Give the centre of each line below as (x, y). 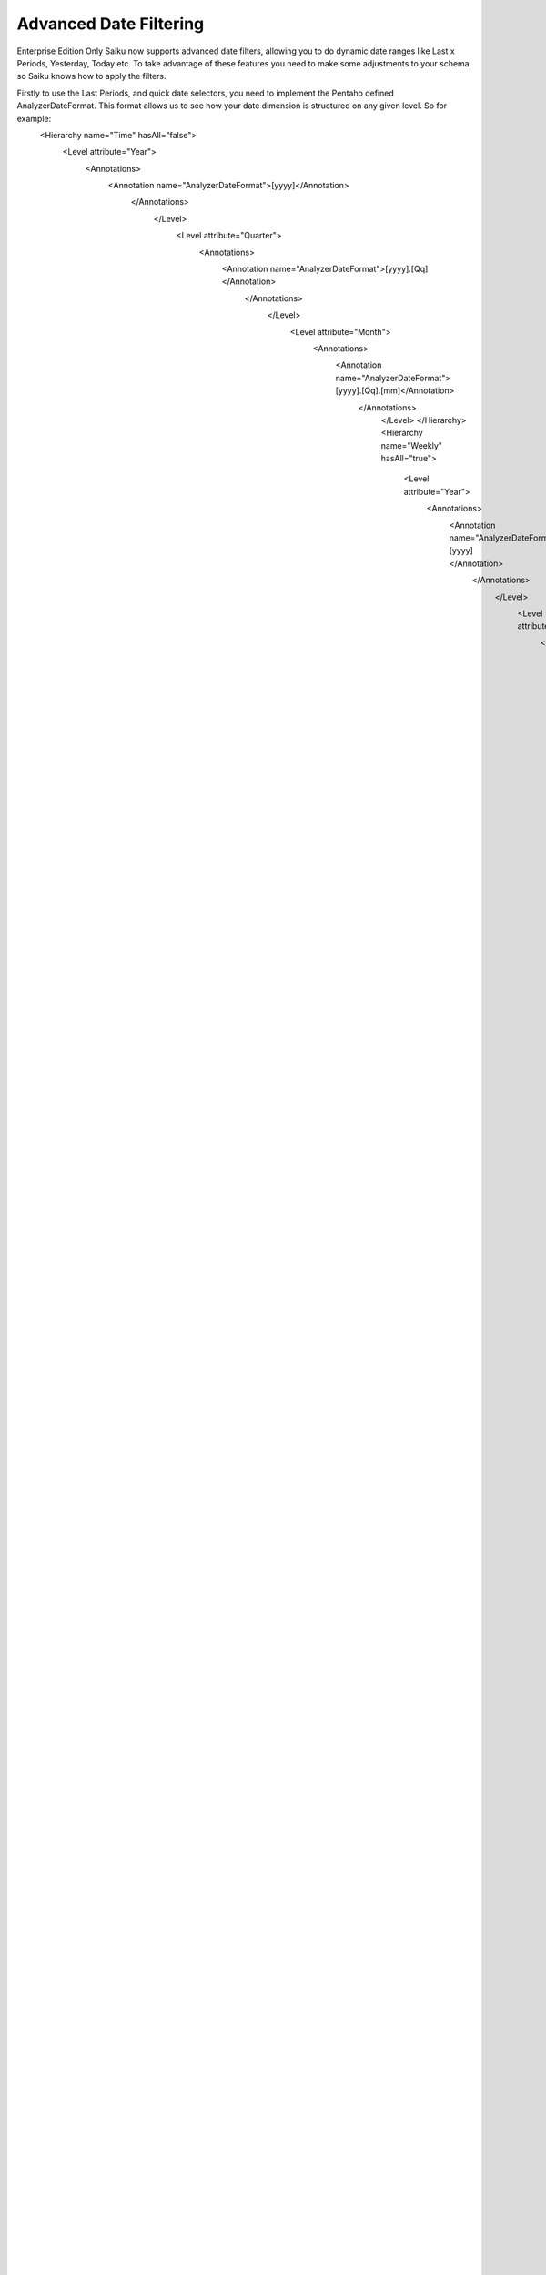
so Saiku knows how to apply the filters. (92, 76)
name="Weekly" (412, 445)
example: (34, 118)
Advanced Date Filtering (111, 24)
